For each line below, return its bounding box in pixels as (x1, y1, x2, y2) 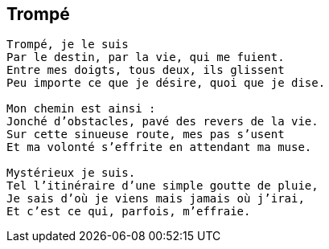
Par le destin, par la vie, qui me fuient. (6, 51, 285, 64)
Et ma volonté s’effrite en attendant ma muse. (6, 141, 312, 154)
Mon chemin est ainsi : (6, 102, 156, 116)
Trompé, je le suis (6, 38, 129, 51)
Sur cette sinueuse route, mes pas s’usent (6, 128, 285, 141)
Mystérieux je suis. (6, 166, 136, 180)
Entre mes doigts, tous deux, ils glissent (6, 63, 285, 77)
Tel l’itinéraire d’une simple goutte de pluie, (6, 179, 319, 193)
